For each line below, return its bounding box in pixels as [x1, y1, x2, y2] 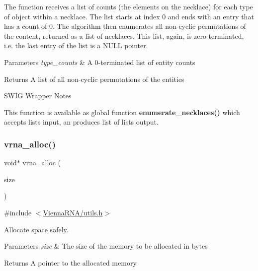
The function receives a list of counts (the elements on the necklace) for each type [4, 1, 253, 11]
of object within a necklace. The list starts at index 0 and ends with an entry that [4, 11, 254, 21]
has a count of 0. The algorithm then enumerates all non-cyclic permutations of [4, 21, 246, 31]
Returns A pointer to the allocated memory [4, 257, 137, 268]
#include [4, 207, 32, 217]
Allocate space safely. [4, 224, 69, 234]
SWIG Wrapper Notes [4, 90, 72, 101]
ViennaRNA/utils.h [43, 207, 103, 217]
